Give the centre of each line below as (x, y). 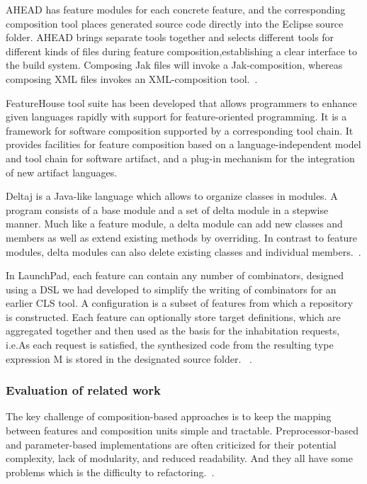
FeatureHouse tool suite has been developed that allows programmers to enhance (181, 102)
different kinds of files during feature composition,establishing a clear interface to (182, 51)
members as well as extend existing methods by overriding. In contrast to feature (182, 237)
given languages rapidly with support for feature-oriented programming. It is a (176, 117)
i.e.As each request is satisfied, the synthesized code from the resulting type (170, 345)
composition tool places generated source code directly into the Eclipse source (175, 23)
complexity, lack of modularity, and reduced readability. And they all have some (179, 458)
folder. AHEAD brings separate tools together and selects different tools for (170, 37)
